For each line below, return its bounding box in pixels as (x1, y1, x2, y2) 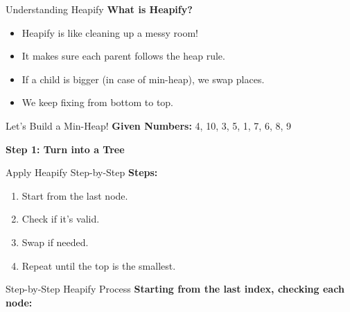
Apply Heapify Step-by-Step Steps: (6, 165, 158, 180)
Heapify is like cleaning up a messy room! (21, 25, 198, 40)
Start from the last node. (21, 188, 128, 202)
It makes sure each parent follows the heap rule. (21, 49, 225, 63)
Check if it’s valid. (21, 211, 100, 226)
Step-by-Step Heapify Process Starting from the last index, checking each (6, 281, 344, 296)
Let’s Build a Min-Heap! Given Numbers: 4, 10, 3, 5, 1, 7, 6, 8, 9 (6, 118, 292, 132)
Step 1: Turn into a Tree (6, 141, 125, 156)
